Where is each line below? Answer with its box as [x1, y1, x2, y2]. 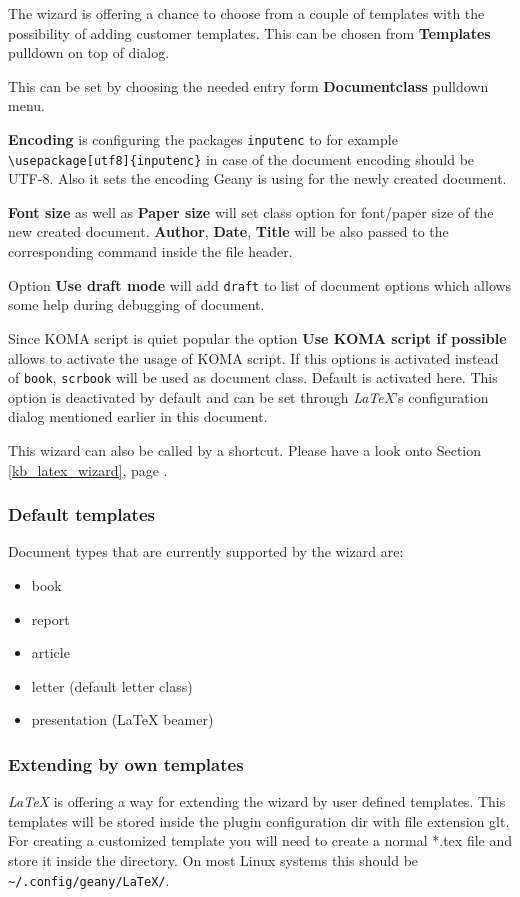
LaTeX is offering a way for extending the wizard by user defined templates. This [8, 791, 506, 812]
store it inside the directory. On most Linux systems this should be [8, 849, 419, 870]
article [31, 642, 70, 663]
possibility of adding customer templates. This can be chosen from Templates [8, 22, 491, 43]
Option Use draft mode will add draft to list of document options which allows [8, 274, 512, 295]
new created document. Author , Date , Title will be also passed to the [8, 221, 449, 242]
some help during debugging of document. [8, 294, 265, 315]
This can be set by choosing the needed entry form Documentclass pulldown [8, 75, 489, 96]
